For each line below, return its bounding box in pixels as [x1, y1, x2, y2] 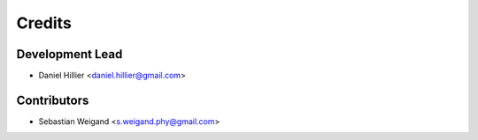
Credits [16, 13, 73, 33]
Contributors [16, 92, 89, 107]
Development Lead [16, 47, 123, 62]
